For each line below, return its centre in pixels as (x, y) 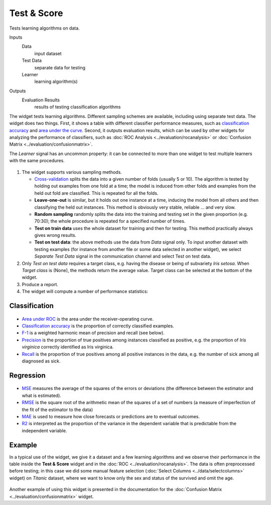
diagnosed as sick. (41, 361)
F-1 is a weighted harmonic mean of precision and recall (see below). (93, 333)
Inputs (16, 37)
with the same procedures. (37, 161)
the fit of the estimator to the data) (57, 410)
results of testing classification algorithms (78, 107)
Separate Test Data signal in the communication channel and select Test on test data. (123, 257)
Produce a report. (40, 284)
